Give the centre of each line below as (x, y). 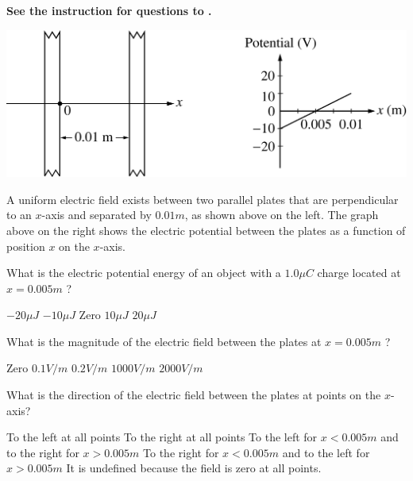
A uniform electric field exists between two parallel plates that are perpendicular (203, 199)
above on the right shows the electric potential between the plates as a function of (206, 230)
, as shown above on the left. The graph (282, 215)
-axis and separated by (96, 215)
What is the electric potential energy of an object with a (144, 273)
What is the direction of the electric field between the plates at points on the (194, 395)
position (26, 246)
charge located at (359, 273)
